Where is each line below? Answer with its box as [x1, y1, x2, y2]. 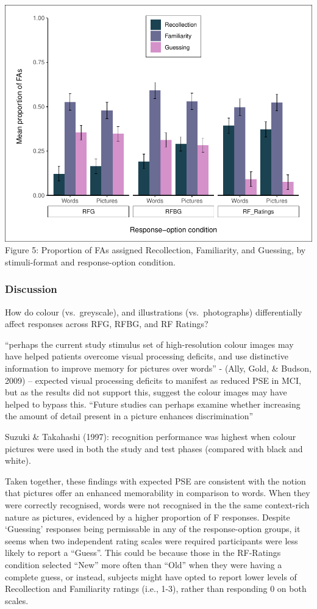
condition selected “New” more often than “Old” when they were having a [5, 558, 282, 571]
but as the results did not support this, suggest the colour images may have [5, 386, 287, 398]
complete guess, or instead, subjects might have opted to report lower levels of [5, 570, 297, 583]
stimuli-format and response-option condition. [5, 255, 176, 268]
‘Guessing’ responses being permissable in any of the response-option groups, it [5, 522, 301, 535]
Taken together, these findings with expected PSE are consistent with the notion [5, 474, 306, 487]
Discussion [5, 281, 57, 297]
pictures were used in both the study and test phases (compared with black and [5, 442, 303, 455]
